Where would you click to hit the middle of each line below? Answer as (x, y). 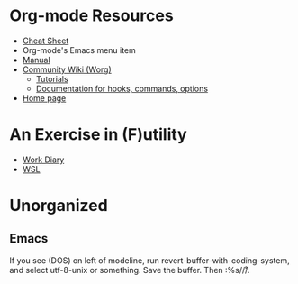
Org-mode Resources (91, 16)
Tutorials (52, 78)
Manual (36, 60)
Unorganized (59, 206)
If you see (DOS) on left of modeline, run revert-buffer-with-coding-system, (149, 260)
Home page (44, 98)
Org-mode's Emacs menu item (79, 50)
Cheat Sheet (45, 41)
